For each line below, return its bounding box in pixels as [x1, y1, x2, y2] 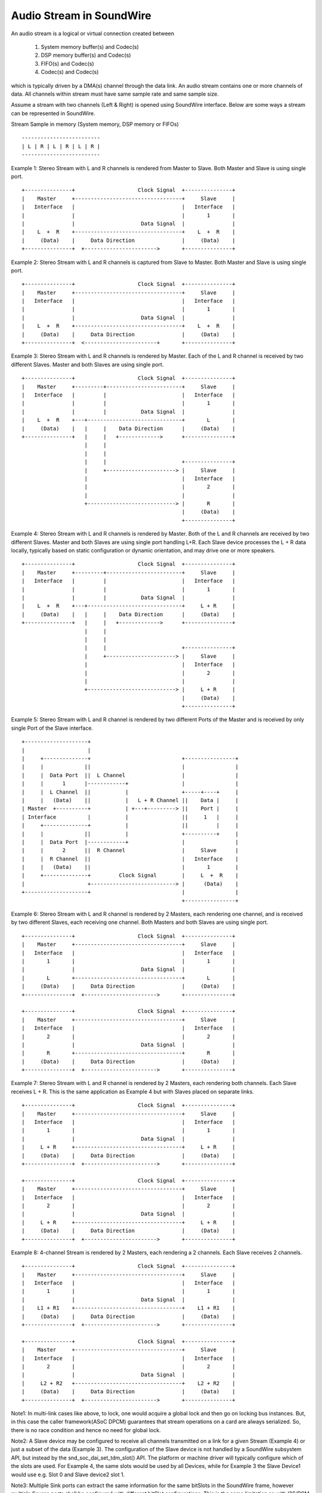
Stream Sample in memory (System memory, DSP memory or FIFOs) [11, 121, 179, 128]
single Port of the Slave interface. [11, 724, 94, 732]
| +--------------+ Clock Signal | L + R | [21, 872, 239, 879]
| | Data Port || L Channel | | [21, 772, 239, 779]
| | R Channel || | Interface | [21, 855, 239, 862]
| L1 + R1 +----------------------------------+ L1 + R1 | [21, 1305, 236, 1311]
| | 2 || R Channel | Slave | [21, 847, 239, 854]
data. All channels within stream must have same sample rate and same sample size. [11, 90, 219, 97]
